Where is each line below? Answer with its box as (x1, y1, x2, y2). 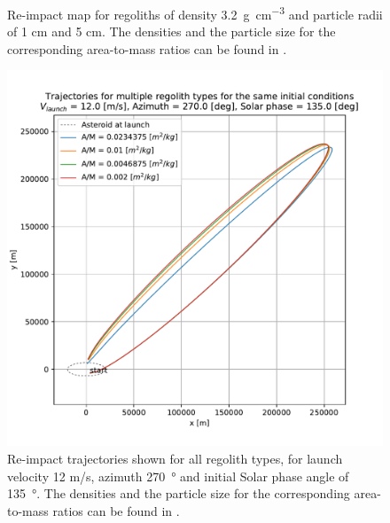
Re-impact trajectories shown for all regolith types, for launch (7, 449, 343, 468)
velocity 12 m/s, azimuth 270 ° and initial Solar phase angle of (7, 466, 349, 485)
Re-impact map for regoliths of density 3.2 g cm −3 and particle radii (7, 3, 383, 23)
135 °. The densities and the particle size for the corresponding (7, 484, 350, 503)
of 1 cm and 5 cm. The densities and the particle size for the (7, 22, 336, 41)
